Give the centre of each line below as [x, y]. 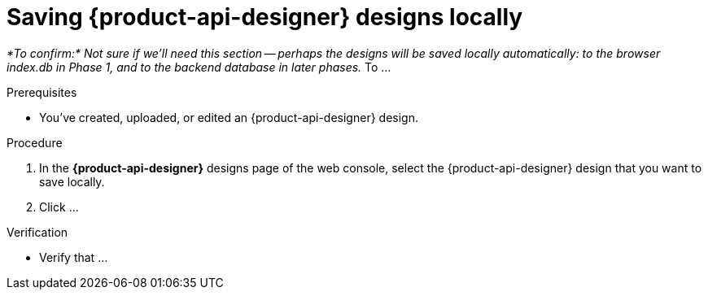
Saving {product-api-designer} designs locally [265, 17]
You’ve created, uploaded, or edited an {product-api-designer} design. [229, 117]
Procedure [35, 142]
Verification [37, 232]
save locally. [72, 181]
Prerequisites [42, 92]
